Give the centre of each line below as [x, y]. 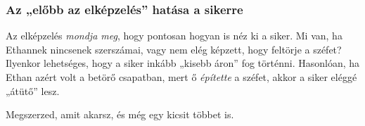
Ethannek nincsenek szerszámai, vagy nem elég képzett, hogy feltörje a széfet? [174, 49]
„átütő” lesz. [33, 90]
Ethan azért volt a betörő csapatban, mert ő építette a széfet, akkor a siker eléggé [181, 77]
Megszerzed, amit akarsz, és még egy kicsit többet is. [120, 114]
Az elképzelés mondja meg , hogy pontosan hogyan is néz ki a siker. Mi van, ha [174, 36]
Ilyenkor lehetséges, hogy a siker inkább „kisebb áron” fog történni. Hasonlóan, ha [183, 63]
